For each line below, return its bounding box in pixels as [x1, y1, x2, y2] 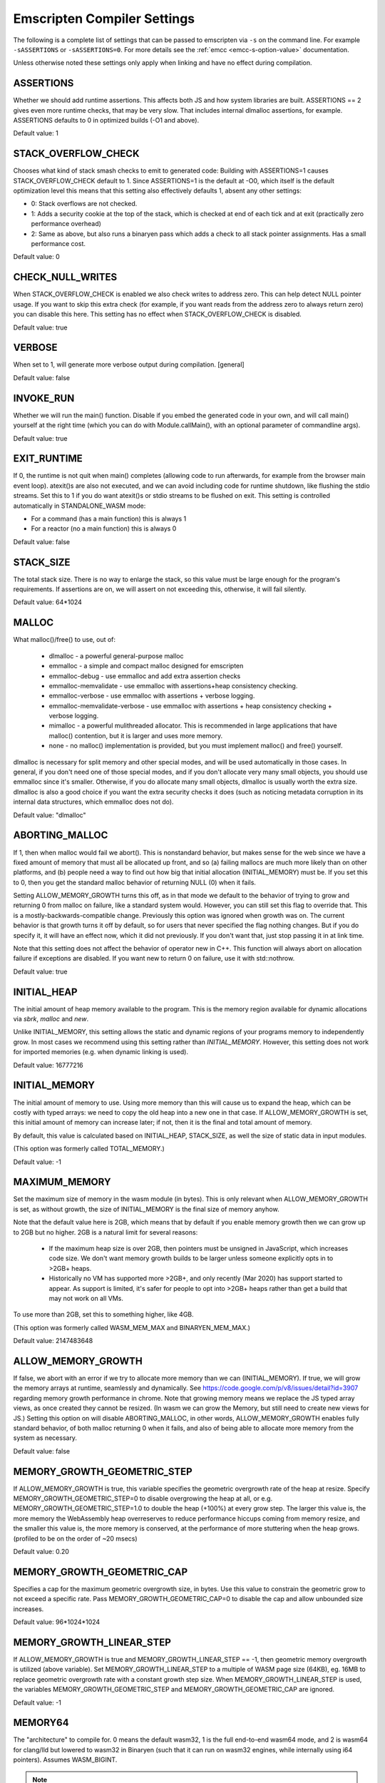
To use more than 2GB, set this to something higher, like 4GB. [13, 1310, 194, 1319]
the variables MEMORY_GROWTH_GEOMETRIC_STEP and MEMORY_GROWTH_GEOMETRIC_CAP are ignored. [13, 1685, 335, 1694]
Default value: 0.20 [13, 1548, 69, 1555]
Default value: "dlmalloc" [13, 810, 86, 819]
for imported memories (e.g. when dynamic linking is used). [13, 1048, 189, 1056]
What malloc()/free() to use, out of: [13, 635, 116, 644]
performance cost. [31, 240, 86, 248]
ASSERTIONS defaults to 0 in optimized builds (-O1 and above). [13, 116, 200, 125]
